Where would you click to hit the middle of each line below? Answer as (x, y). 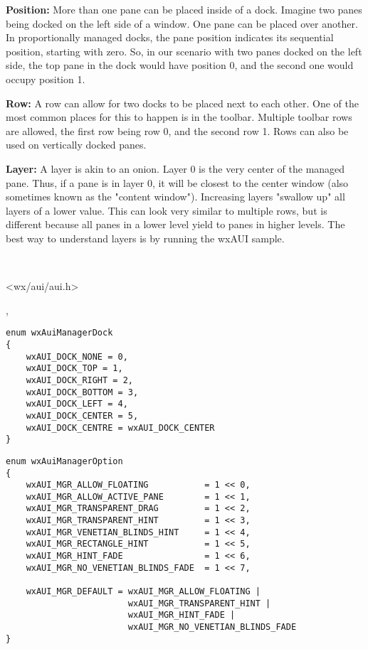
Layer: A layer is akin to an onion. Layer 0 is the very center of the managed (175, 168)
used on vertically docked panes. (76, 145)
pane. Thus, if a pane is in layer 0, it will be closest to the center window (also (177, 182)
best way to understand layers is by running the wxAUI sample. (145, 238)
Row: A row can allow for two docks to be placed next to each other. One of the (182, 103)
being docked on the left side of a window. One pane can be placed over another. (182, 23)
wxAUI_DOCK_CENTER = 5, (82, 415)
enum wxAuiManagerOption (64, 461)
